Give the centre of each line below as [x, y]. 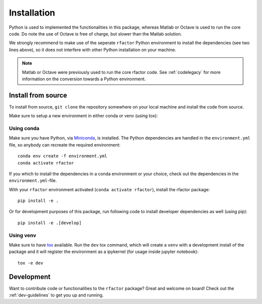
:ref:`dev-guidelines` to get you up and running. [56, 295]
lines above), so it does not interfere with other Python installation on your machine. [93, 50]
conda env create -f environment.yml [63, 156]
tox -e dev [31, 263]
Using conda [24, 128]
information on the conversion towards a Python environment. [84, 79]
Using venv [23, 235]
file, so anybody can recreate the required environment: [65, 145]
